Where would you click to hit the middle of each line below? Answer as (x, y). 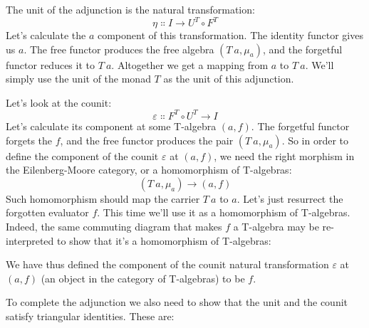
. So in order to (315, 140)
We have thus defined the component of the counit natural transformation (167, 264)
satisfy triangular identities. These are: (90, 316)
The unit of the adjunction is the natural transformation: (130, 9)
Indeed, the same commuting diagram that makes (114, 226)
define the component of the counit (82, 155)
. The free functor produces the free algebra (119, 49)
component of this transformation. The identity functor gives (230, 35)
